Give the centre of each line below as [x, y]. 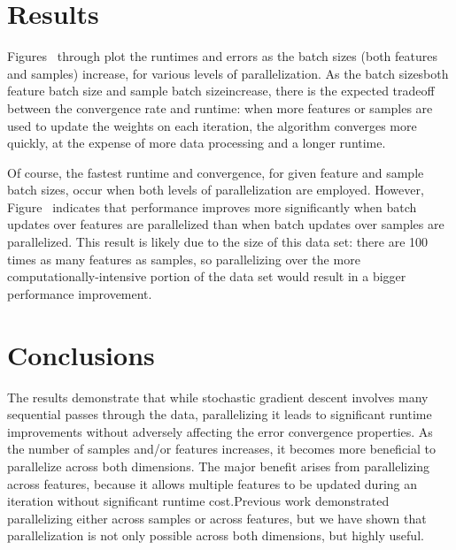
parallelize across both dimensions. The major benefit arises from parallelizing [219, 466]
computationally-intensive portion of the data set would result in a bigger [207, 276]
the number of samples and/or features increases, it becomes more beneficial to [221, 449]
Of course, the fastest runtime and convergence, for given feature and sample [216, 172]
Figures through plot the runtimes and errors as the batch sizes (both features [222, 56]
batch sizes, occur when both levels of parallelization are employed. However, [216, 190]
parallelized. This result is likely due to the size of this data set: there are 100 [218, 242]
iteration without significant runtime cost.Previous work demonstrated [198, 501]
